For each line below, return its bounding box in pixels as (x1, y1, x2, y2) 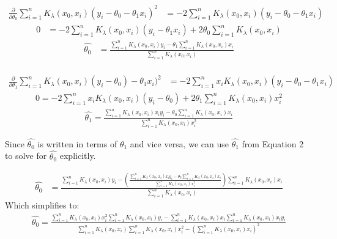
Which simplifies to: (5, 199, 80, 211)
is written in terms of (37, 137, 117, 150)
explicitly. (59, 149, 96, 162)
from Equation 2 (242, 137, 304, 150)
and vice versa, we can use (130, 137, 229, 150)
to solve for (5, 149, 47, 162)
